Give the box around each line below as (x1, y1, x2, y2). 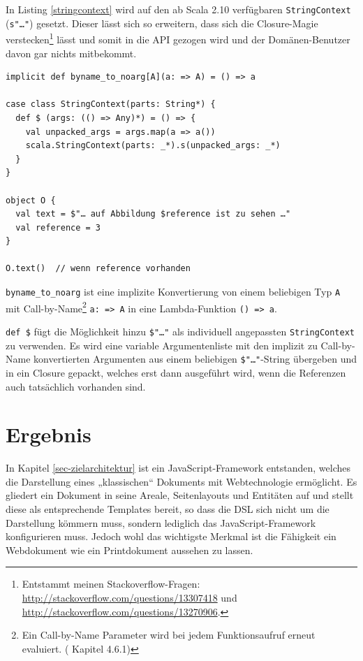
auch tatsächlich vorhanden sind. (6, 379, 146, 393)
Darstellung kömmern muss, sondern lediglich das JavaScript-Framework (6, 515, 316, 530)
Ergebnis (6, 420, 91, 449)
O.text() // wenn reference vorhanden (6, 263, 191, 274)
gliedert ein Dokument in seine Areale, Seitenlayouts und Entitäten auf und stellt (6, 488, 354, 502)
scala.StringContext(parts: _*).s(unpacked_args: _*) (25, 140, 281, 151)
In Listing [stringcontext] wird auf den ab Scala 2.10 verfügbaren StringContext (6, 2, 351, 16)
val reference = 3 (15, 222, 101, 233)
